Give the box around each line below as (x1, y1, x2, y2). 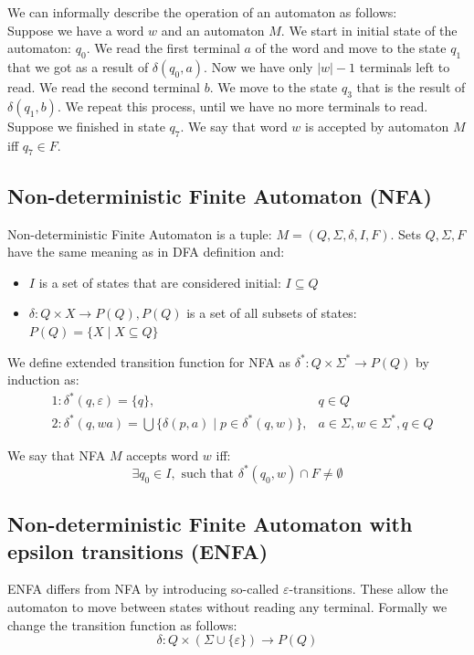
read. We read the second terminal (7, 77, 200, 96)
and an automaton (161, 20, 265, 39)
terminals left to (359, 57, 450, 76)
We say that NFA (7, 445, 106, 464)
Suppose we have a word (7, 20, 144, 39)
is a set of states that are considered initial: (38, 272, 281, 291)
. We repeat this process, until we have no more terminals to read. (57, 96, 428, 115)
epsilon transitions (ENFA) (7, 536, 269, 565)
